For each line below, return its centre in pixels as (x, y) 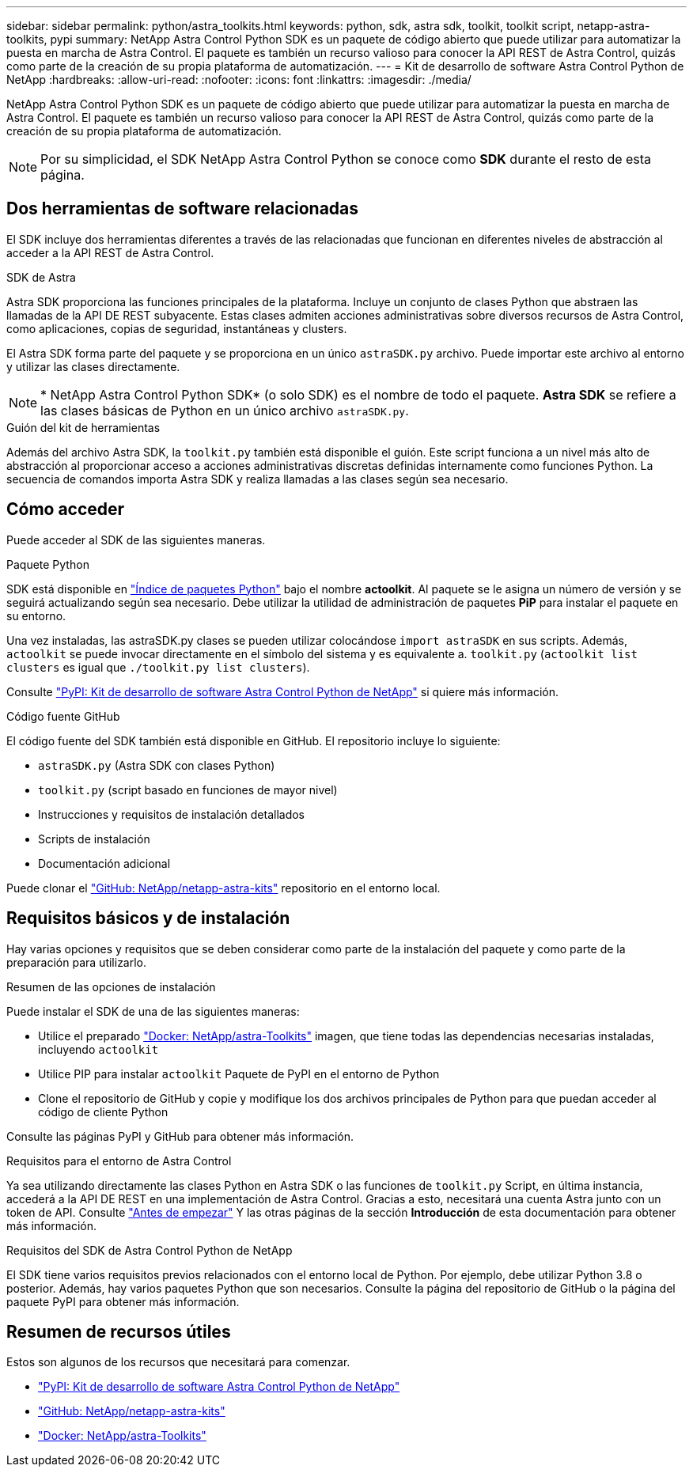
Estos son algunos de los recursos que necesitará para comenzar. (178, 1362)
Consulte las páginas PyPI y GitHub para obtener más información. (180, 1136)
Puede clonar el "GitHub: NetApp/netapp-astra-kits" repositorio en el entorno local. (223, 888)
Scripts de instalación (94, 839)
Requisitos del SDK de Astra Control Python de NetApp (150, 1250)
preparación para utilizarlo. (77, 962)
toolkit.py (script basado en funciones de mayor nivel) (188, 790)
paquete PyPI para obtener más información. (123, 1301)
